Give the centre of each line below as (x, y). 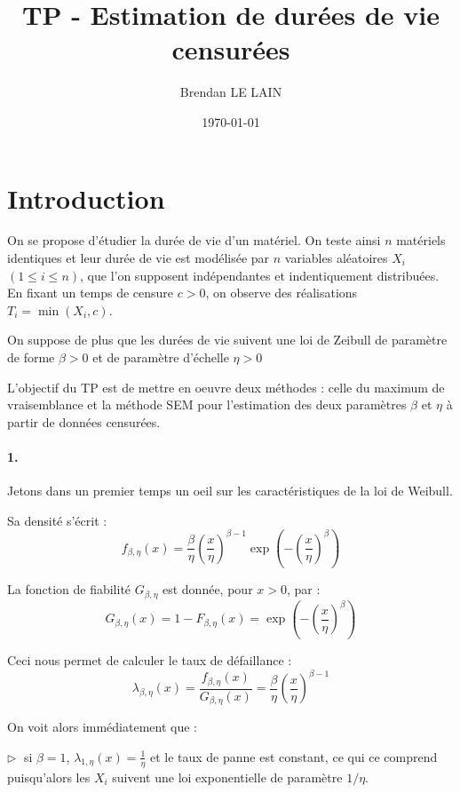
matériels (421, 240)
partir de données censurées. (84, 421)
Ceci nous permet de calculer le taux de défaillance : (150, 659)
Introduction (86, 198)
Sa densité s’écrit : (57, 520)
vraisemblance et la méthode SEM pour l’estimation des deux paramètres (207, 404)
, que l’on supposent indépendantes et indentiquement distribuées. (260, 275)
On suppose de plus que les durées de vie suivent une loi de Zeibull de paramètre (227, 340)
